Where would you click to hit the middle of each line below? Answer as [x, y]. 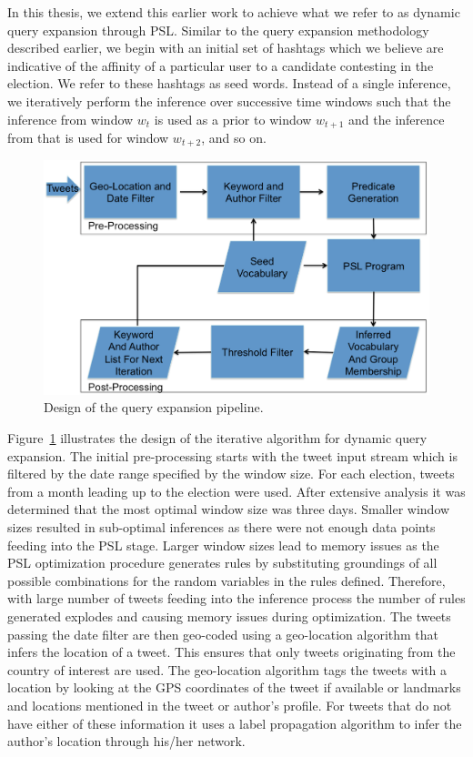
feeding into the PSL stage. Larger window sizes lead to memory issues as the [223, 545]
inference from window [70, 119]
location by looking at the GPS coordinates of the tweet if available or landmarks [234, 687]
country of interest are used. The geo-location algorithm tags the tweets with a [227, 669]
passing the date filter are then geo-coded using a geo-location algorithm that [223, 634]
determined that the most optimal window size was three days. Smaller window [229, 509]
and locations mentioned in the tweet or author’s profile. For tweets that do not [230, 705]
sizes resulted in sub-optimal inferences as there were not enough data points [221, 527]
